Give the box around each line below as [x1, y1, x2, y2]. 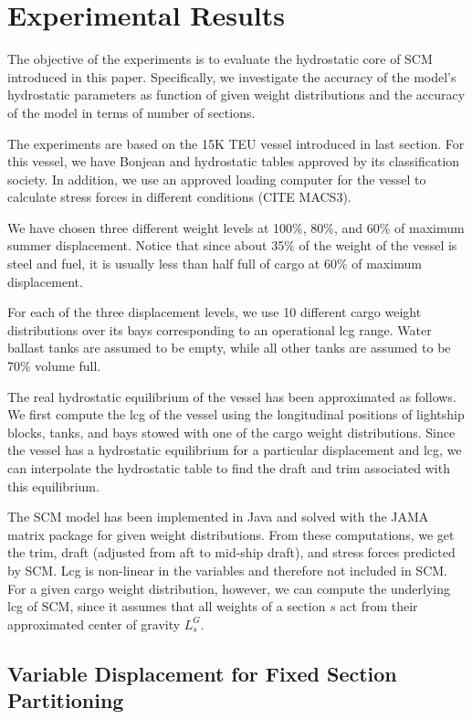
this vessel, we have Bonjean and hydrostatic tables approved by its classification [7, 152, 460, 171]
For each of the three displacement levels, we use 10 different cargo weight [7, 302, 422, 322]
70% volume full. [7, 356, 101, 375]
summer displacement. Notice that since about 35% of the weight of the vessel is [7, 236, 457, 255]
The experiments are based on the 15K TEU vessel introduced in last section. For [7, 133, 465, 153]
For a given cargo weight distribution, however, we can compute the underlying [7, 578, 451, 597]
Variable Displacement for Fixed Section [7, 659, 397, 687]
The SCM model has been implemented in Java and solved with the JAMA [7, 507, 429, 526]
